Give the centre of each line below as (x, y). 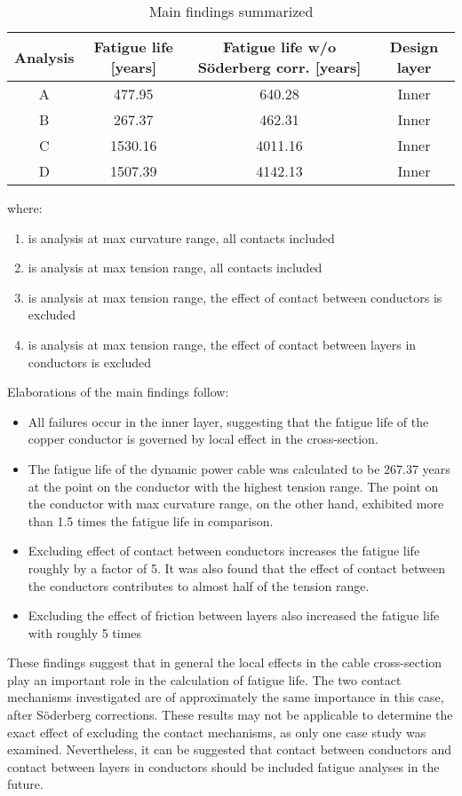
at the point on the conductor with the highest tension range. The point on (233, 486)
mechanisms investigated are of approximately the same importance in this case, (226, 697)
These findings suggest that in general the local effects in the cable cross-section (225, 662)
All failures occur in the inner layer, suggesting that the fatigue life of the (228, 421)
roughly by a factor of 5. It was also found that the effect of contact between (236, 567)
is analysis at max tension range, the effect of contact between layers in (222, 344)
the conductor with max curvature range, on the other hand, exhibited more (236, 504)
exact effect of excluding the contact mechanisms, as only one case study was (217, 732)
